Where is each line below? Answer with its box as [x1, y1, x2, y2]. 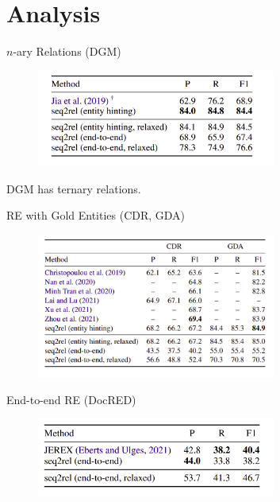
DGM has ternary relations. [6, 180, 141, 197]
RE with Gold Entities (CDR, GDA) [6, 207, 186, 224]
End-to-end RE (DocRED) [6, 391, 136, 407]
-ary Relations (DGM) [13, 43, 121, 60]
